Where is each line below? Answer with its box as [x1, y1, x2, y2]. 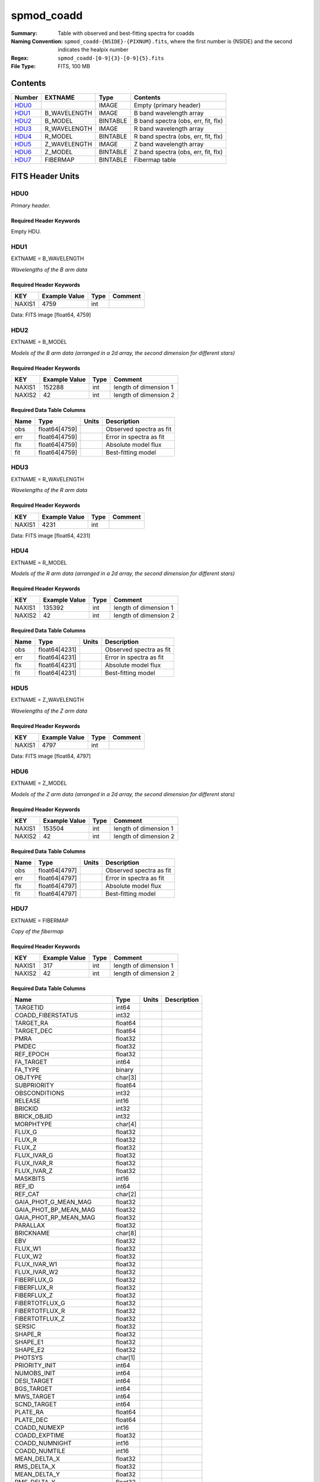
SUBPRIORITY [14, 1081, 55, 1090]
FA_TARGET [14, 1058, 47, 1066]
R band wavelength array [133, 124, 204, 133]
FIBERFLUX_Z [14, 1291, 53, 1299]
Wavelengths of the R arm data [11, 487, 88, 494]
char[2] [116, 1190, 136, 1199]
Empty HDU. [11, 228, 41, 235]
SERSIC [14, 1323, 36, 1331]
